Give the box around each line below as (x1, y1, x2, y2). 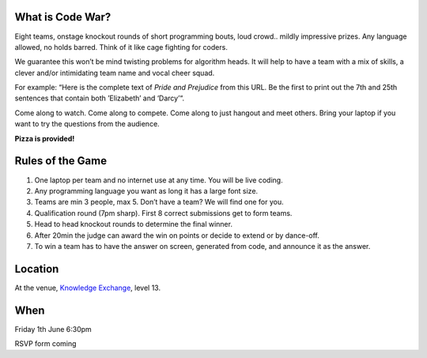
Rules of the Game (14, 154, 107, 168)
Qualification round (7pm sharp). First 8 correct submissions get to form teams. (34, 208, 293, 217)
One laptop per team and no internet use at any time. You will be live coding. (34, 175, 284, 185)
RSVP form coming (14, 339, 77, 349)
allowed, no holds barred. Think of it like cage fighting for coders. (14, 42, 229, 51)
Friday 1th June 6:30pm (14, 324, 93, 334)
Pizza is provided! (14, 134, 75, 143)
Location (14, 262, 59, 276)
